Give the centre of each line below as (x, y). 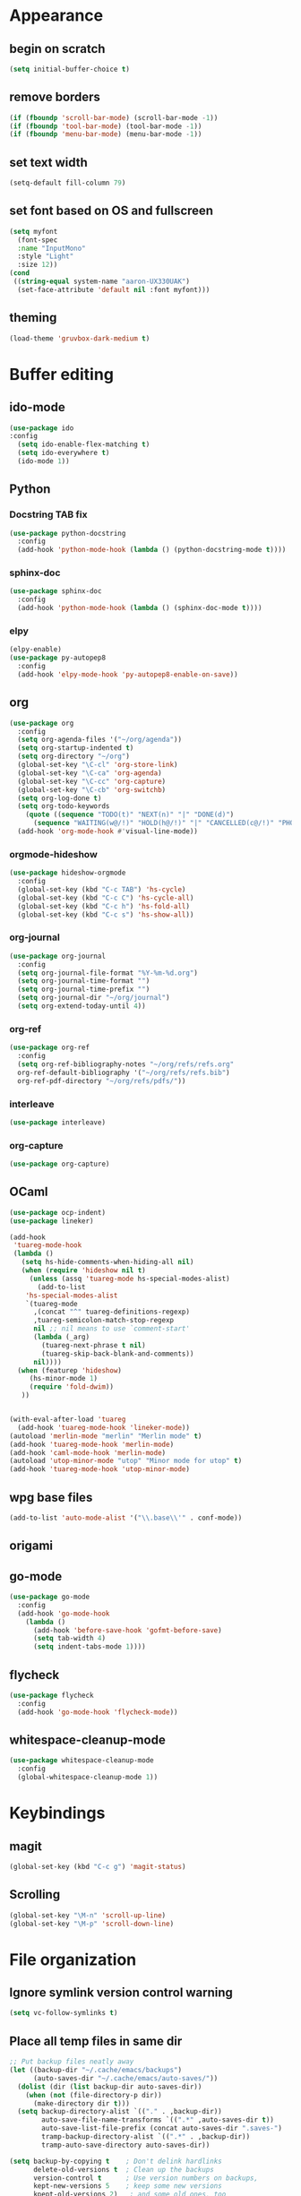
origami (31, 1546)
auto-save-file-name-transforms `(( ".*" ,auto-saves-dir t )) (158, 2120)
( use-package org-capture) (60, 1164)
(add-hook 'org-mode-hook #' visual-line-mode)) (108, 831)
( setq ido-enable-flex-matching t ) (84, 444)
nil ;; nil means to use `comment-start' (112, 1329)
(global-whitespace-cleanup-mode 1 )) (88, 1778)
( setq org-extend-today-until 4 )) (82, 1006)
